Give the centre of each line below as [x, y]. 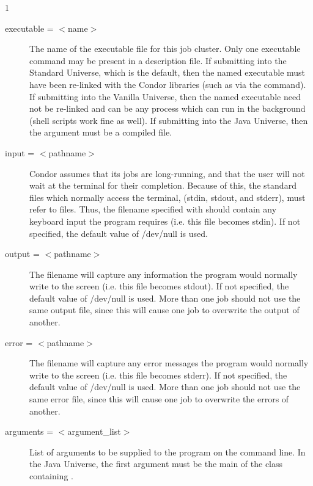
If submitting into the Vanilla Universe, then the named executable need [165, 96]
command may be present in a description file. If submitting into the [158, 60]
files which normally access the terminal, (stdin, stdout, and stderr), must [168, 197]
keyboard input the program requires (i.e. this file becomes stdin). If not [165, 221]
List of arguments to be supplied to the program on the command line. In [168, 452]
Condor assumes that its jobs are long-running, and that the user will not [167, 173]
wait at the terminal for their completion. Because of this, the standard [163, 185]
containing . [51, 476]
